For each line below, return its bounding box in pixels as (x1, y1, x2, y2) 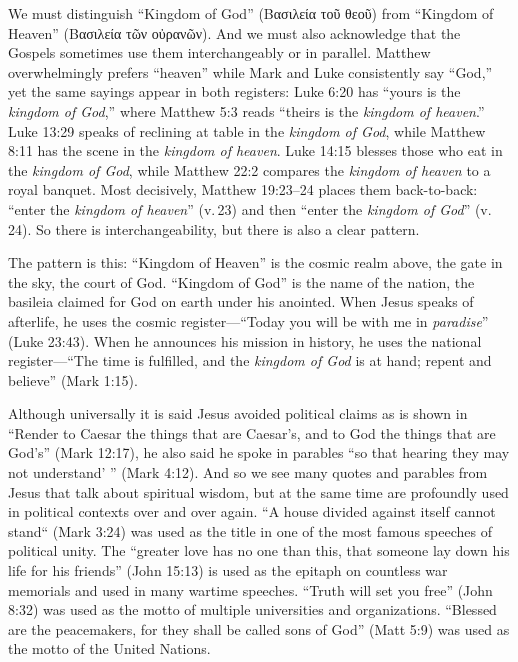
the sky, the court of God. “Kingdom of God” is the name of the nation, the (8, 271, 475, 292)
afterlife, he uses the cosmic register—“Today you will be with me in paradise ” (8, 310, 489, 331)
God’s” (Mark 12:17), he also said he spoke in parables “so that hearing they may (8, 442, 510, 463)
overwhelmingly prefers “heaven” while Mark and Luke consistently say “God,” (8, 61, 493, 82)
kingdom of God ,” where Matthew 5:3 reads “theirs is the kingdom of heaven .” (8, 100, 485, 121)
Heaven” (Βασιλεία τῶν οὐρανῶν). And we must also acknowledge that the (8, 22, 461, 43)
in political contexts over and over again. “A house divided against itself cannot (8, 501, 496, 522)
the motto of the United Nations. (8, 638, 211, 659)
